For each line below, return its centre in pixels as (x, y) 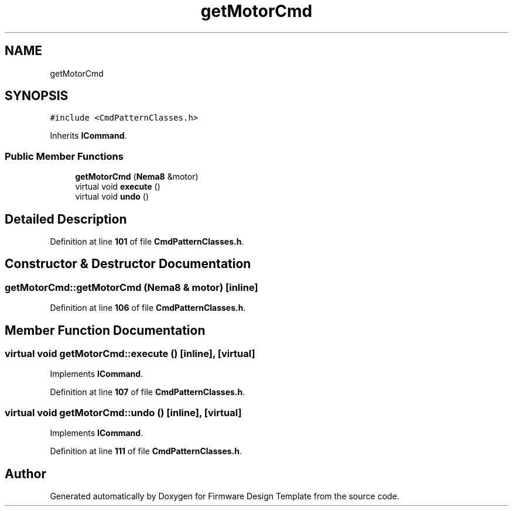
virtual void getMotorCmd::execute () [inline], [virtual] (130, 354)
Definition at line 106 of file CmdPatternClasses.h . (148, 308)
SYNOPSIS (37, 96)
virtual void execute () (118, 187)
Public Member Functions (64, 156)
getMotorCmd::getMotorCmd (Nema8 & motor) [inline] (131, 287)
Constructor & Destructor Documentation (128, 264)
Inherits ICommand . (88, 136)
